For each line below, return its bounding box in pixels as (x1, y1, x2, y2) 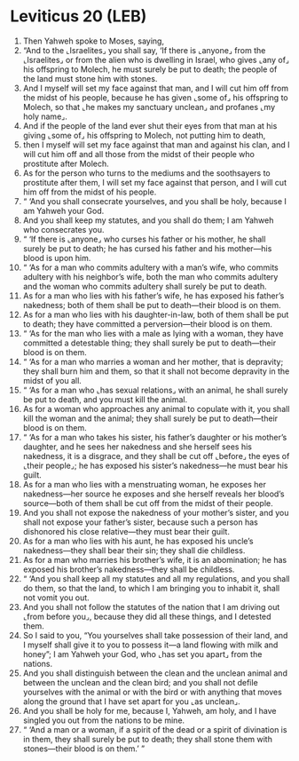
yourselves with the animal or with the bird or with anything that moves (22, 686, 282, 697)
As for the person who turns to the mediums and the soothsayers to (22, 167, 271, 178)
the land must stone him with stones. (22, 73, 158, 83)
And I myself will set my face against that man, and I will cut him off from (22, 83, 289, 93)
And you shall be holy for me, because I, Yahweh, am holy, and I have (22, 705, 278, 716)
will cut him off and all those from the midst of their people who (22, 148, 256, 159)
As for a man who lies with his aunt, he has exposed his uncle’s (22, 535, 254, 546)
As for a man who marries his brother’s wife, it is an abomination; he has (22, 554, 287, 565)
